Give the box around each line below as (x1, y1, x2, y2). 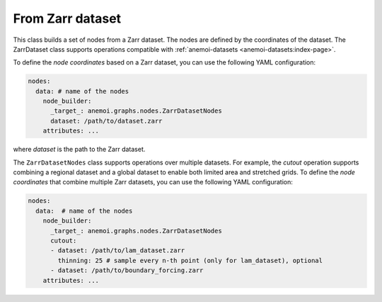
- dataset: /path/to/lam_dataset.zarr (50, 247, 185, 255)
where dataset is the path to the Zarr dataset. (13, 145, 146, 154)
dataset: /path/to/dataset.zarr (50, 117, 163, 125)
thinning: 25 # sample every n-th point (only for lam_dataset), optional (57, 256, 323, 264)
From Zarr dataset (13, 11, 122, 26)
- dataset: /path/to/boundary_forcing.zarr (50, 267, 204, 274)
